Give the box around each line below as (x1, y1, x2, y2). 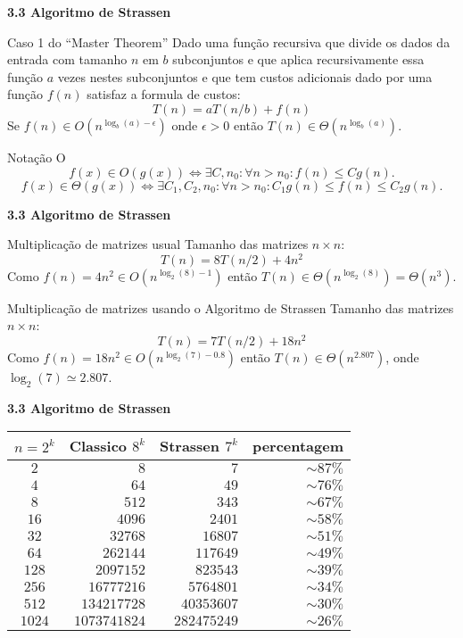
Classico (69, 435, 128, 457)
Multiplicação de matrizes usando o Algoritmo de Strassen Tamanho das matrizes (7, 298, 454, 317)
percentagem (252, 435, 344, 457)
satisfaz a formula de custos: (87, 85, 241, 104)
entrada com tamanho (7, 50, 128, 69)
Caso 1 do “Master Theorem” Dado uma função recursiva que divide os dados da (7, 32, 451, 51)
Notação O (7, 147, 66, 166)
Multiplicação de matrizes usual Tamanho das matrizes (7, 235, 309, 253)
